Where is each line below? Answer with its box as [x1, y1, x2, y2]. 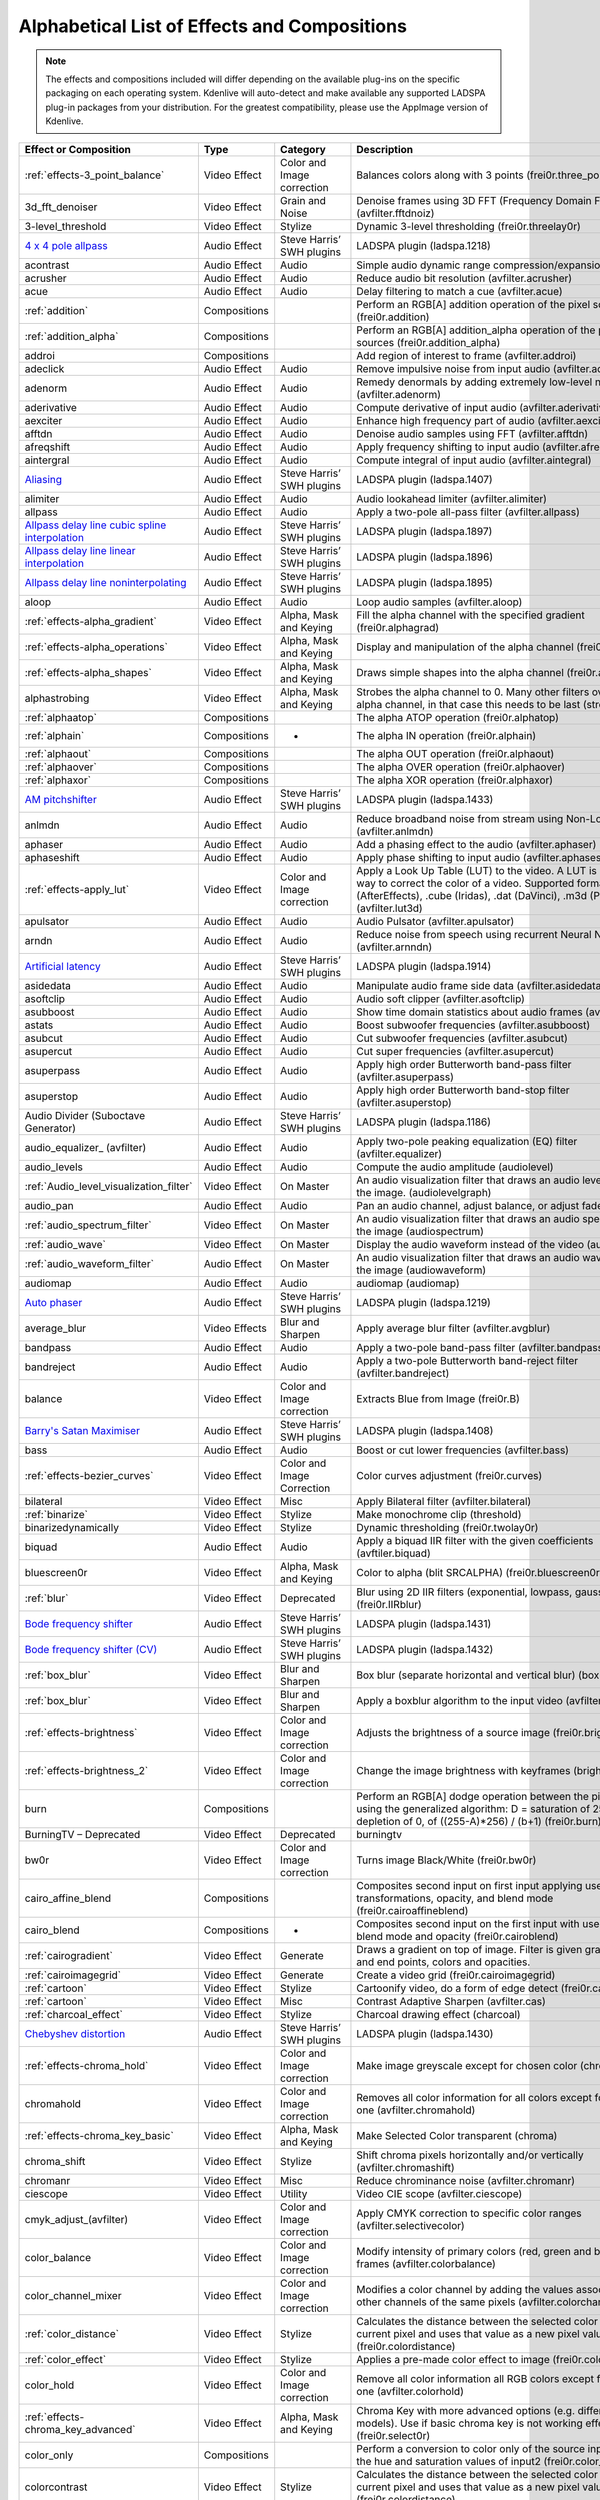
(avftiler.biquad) [356, 1546, 431, 1560]
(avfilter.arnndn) [356, 940, 433, 954]
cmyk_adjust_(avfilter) [24, 2212, 129, 2226]
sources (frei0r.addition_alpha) [356, 335, 501, 349]
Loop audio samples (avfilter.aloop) [356, 595, 523, 609]
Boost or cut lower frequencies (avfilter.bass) [356, 1443, 570, 1457]
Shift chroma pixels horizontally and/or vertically [356, 2148, 584, 2162]
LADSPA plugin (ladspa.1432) [356, 1642, 494, 1656]
